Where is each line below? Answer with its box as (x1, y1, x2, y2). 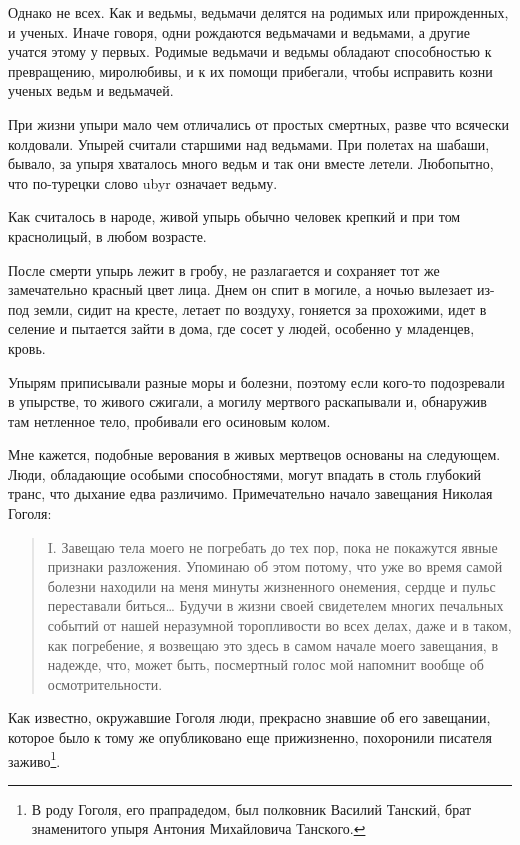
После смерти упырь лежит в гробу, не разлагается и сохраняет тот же (8, 259, 440, 280)
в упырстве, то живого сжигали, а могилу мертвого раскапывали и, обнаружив (8, 391, 487, 412)
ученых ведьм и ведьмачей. (8, 80, 174, 101)
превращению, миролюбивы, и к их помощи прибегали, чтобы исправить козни (8, 60, 493, 81)
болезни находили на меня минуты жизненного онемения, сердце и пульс (47, 575, 496, 596)
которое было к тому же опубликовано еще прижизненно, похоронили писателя (8, 727, 493, 747)
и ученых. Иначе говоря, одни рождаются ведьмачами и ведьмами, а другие (8, 21, 470, 42)
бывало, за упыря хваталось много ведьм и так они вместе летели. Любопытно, (8, 153, 494, 174)
